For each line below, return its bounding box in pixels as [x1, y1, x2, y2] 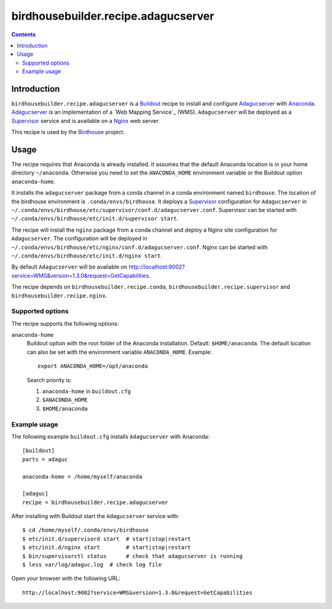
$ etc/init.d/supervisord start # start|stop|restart [22, 535, 191, 542]
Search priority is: [26, 376, 72, 383]
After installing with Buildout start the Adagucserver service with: [11, 513, 180, 520]
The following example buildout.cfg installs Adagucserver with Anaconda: [11, 433, 210, 440]
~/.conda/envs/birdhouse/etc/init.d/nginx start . [11, 252, 162, 259]
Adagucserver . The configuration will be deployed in [11, 235, 148, 242]
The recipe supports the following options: [11, 320, 119, 327]
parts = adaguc [22, 455, 68, 463]
